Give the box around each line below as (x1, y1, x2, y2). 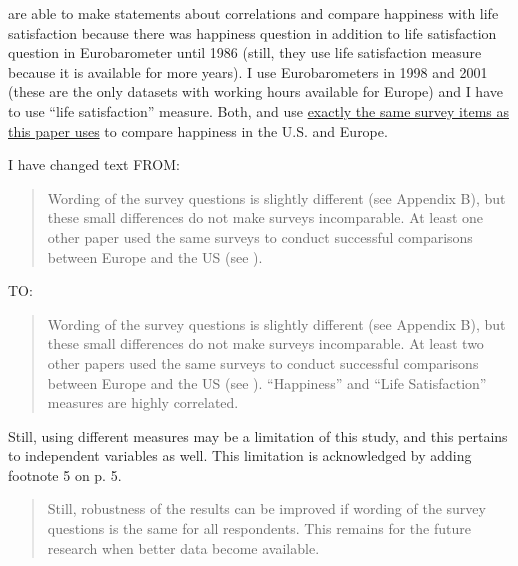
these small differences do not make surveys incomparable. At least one (47, 207, 484, 228)
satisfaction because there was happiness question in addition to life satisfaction (8, 22, 497, 43)
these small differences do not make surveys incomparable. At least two (47, 333, 484, 354)
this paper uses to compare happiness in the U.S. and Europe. (8, 120, 388, 141)
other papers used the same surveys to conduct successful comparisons (47, 352, 479, 373)
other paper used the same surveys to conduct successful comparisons (47, 226, 473, 247)
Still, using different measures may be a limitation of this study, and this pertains (8, 425, 508, 446)
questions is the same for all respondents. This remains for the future (47, 518, 471, 539)
